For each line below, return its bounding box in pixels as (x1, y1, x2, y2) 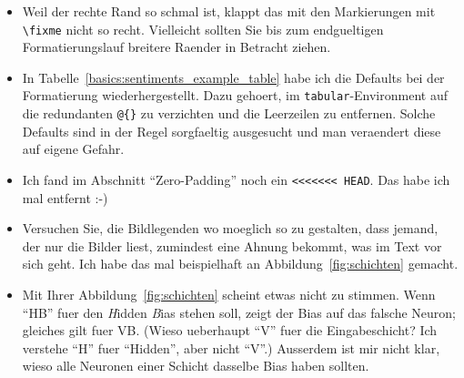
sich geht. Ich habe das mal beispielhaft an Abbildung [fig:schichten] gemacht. (22, 254, 459, 273)
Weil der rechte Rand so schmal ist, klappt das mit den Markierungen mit (22, 2, 436, 20)
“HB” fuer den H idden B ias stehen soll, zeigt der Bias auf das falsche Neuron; (22, 302, 457, 322)
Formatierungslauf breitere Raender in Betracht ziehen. (22, 37, 331, 56)
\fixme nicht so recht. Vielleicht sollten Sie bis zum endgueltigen (22, 19, 384, 38)
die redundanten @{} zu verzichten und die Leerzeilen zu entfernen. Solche (22, 104, 436, 123)
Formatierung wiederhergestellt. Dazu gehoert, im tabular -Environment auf (22, 86, 448, 105)
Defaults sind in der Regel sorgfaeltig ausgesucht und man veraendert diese (22, 121, 441, 140)
